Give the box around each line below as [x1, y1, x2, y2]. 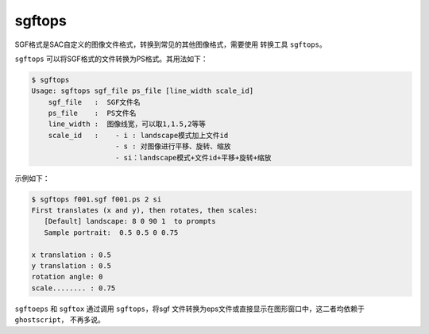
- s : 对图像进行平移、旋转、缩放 [115, 142, 231, 151]
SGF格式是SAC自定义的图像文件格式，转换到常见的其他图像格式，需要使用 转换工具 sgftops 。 [14, 40, 327, 49]
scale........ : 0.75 [31, 283, 116, 293]
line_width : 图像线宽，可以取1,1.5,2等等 [48, 120, 207, 129]
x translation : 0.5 [31, 250, 111, 259]
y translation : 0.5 [31, 261, 111, 270]
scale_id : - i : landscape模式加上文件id [48, 131, 229, 140]
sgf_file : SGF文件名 [48, 98, 141, 106]
